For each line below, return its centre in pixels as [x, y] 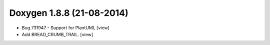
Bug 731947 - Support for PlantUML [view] [65, 28]
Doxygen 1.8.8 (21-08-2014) [69, 13]
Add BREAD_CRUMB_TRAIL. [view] [57, 34]
